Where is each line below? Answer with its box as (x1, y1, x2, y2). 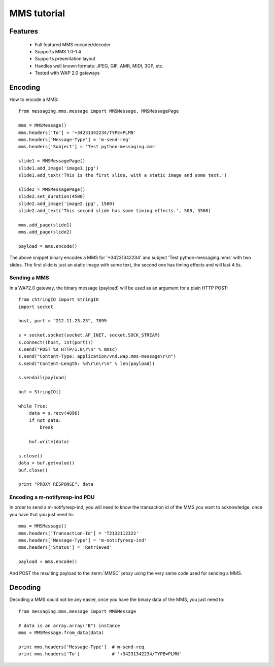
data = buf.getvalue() (18, 460, 75, 466)
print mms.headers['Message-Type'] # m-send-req (18, 644, 145, 650)
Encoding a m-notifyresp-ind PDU (9, 494, 95, 501)
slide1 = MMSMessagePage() (18, 158, 86, 164)
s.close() (18, 453, 43, 459)
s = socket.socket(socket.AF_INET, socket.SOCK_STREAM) (18, 332, 160, 338)
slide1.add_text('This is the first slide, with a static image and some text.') (18, 172, 227, 178)
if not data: (28, 417, 61, 423)
